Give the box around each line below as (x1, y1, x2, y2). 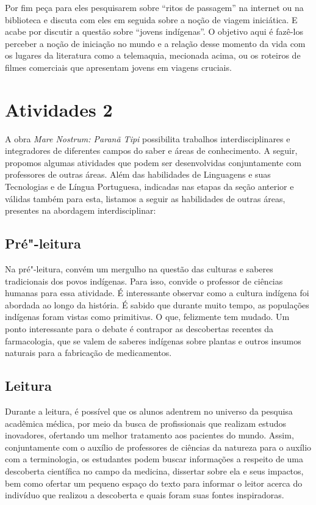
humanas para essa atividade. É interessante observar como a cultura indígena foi (5, 286, 309, 299)
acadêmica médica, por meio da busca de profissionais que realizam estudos (5, 416, 286, 429)
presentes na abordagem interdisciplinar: (5, 204, 156, 217)
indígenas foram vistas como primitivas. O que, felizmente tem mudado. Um (5, 310, 290, 323)
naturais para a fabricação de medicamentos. (5, 346, 172, 359)
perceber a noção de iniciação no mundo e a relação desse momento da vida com (5, 37, 306, 49)
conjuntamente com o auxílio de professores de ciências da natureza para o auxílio (5, 440, 312, 453)
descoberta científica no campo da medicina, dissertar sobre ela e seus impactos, (5, 464, 304, 477)
